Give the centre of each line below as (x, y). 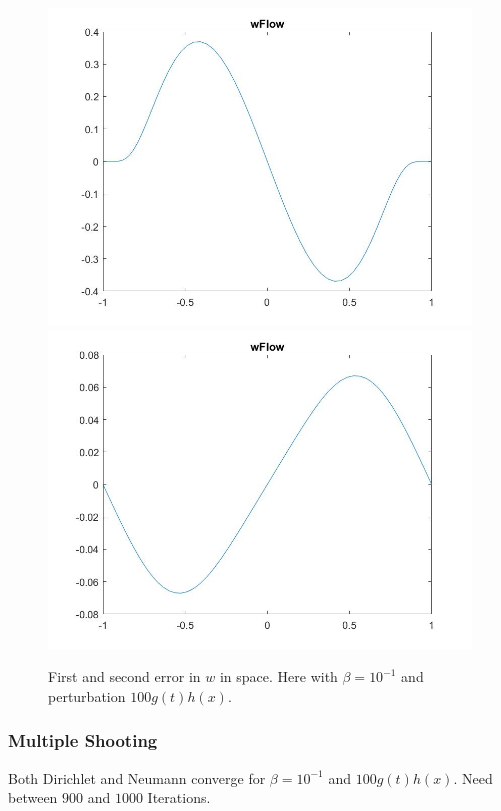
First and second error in (124, 676)
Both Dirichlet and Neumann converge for (137, 777)
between (33, 797)
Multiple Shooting (83, 740)
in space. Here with (278, 676)
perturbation (87, 695)
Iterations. (179, 797)
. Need (473, 777)
